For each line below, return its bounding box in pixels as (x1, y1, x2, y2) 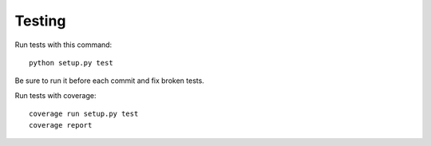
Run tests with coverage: (14, 90, 97, 100)
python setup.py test (29, 58, 113, 67)
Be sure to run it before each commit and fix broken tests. (14, 76, 205, 85)
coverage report (29, 120, 93, 129)
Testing (14, 12, 66, 30)
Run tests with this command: (14, 40, 113, 49)
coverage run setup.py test (29, 109, 139, 119)
